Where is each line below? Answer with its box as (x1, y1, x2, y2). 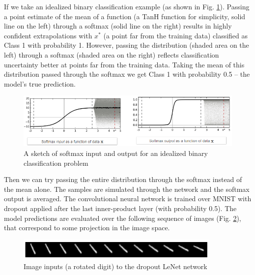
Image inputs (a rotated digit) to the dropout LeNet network (24, 261, 207, 272)
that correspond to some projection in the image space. (4, 222, 170, 233)
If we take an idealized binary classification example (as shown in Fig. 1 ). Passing (4, 1, 250, 11)
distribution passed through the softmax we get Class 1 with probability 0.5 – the (4, 69, 250, 79)
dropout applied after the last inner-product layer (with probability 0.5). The (4, 203, 237, 213)
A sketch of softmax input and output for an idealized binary (24, 148, 208, 158)
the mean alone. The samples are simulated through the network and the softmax (4, 183, 250, 194)
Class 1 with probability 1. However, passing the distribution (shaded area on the (4, 40, 249, 50)
